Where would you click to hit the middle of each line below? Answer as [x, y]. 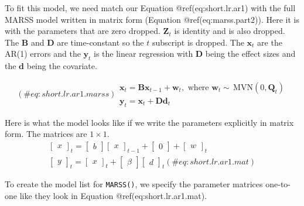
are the [270, 42]
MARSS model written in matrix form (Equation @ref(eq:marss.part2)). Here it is [152, 19]
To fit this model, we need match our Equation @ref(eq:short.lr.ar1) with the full [150, 8]
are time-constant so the [100, 42]
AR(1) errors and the [43, 54]
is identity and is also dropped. [230, 31]
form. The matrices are [46, 134]
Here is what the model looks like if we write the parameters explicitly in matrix [149, 122]
